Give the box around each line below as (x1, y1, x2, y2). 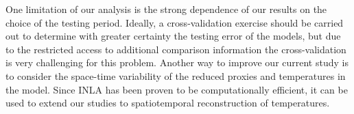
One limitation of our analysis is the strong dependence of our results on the (5, 2, 327, 16)
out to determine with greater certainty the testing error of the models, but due (5, 29, 341, 43)
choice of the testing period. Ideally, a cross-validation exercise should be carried (5, 15, 344, 29)
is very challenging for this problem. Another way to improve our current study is (5, 55, 349, 70)
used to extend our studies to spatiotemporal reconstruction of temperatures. (5, 96, 330, 110)
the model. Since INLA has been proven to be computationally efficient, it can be (5, 82, 348, 96)
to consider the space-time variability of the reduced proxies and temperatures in (5, 68, 346, 83)
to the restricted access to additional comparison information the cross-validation (5, 42, 346, 56)
